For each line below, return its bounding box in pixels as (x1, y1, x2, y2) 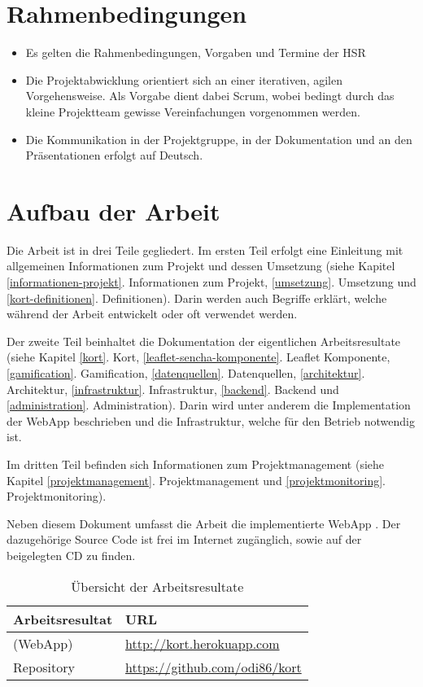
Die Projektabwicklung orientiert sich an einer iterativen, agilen (25, 71, 342, 88)
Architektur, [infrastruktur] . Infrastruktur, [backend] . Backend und (7, 380, 339, 397)
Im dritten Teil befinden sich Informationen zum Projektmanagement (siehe (7, 455, 385, 472)
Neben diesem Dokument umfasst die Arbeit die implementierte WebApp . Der (7, 514, 401, 532)
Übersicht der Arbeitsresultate (71, 576, 244, 596)
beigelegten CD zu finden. (7, 546, 136, 563)
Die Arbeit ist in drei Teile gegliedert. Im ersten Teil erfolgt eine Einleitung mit (7, 241, 403, 258)
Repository (13, 657, 75, 676)
